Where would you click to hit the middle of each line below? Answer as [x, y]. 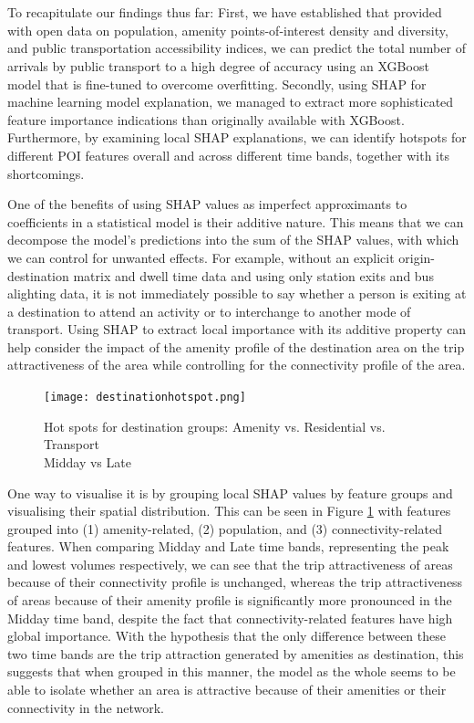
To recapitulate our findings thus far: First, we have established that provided [225, 12]
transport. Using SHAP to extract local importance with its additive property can [237, 329]
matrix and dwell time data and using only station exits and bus [253, 275]
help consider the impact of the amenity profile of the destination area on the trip [236, 346]
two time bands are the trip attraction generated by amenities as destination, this [236, 653]
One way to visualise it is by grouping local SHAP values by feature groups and [230, 492]
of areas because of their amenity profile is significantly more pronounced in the [230, 600]
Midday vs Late [88, 461]
